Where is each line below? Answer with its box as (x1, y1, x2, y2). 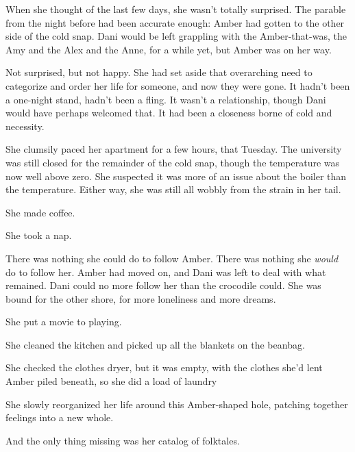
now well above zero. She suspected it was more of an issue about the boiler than (5, 168, 347, 183)
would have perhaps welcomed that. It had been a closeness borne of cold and (5, 105, 332, 120)
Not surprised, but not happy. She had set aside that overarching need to (5, 65, 313, 79)
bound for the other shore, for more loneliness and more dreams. (5, 291, 276, 305)
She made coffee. (5, 205, 75, 219)
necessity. (5, 118, 45, 133)
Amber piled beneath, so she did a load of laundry (5, 374, 217, 388)
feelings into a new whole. (5, 410, 114, 425)
